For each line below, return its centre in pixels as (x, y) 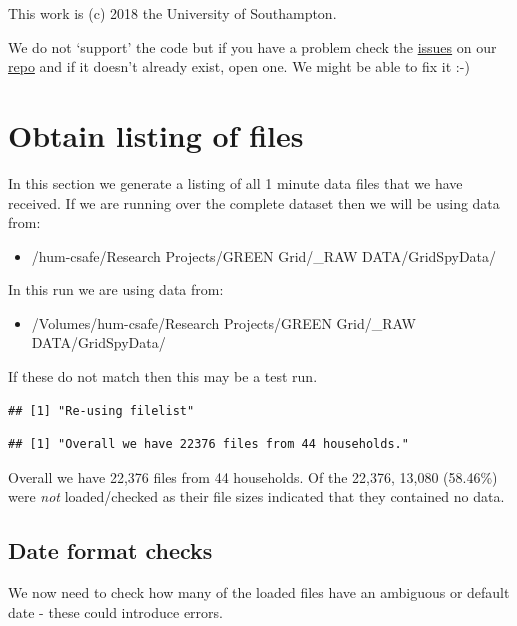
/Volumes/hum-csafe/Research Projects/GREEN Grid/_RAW (223, 322)
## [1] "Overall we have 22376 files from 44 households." (208, 444)
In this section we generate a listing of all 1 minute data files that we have (235, 182)
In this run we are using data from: (116, 289)
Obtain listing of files (156, 134)
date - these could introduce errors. (115, 611)
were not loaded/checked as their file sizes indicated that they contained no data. (256, 496)
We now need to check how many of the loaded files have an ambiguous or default (259, 592)
